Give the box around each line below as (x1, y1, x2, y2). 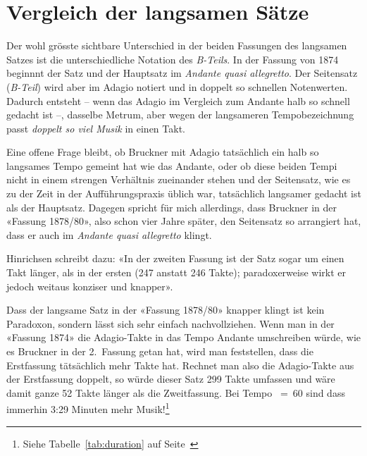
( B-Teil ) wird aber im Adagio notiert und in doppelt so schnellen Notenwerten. (6, 79, 348, 94)
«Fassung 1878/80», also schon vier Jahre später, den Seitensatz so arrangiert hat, (6, 214, 361, 228)
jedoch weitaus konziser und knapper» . (6, 278, 173, 293)
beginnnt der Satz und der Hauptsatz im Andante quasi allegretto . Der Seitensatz (6, 66, 358, 80)
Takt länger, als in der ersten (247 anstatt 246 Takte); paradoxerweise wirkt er (6, 265, 347, 280)
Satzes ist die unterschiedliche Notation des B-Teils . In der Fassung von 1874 (6, 51, 339, 66)
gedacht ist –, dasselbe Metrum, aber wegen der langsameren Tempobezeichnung (6, 107, 354, 122)
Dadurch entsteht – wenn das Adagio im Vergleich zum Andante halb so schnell (6, 93, 350, 108)
